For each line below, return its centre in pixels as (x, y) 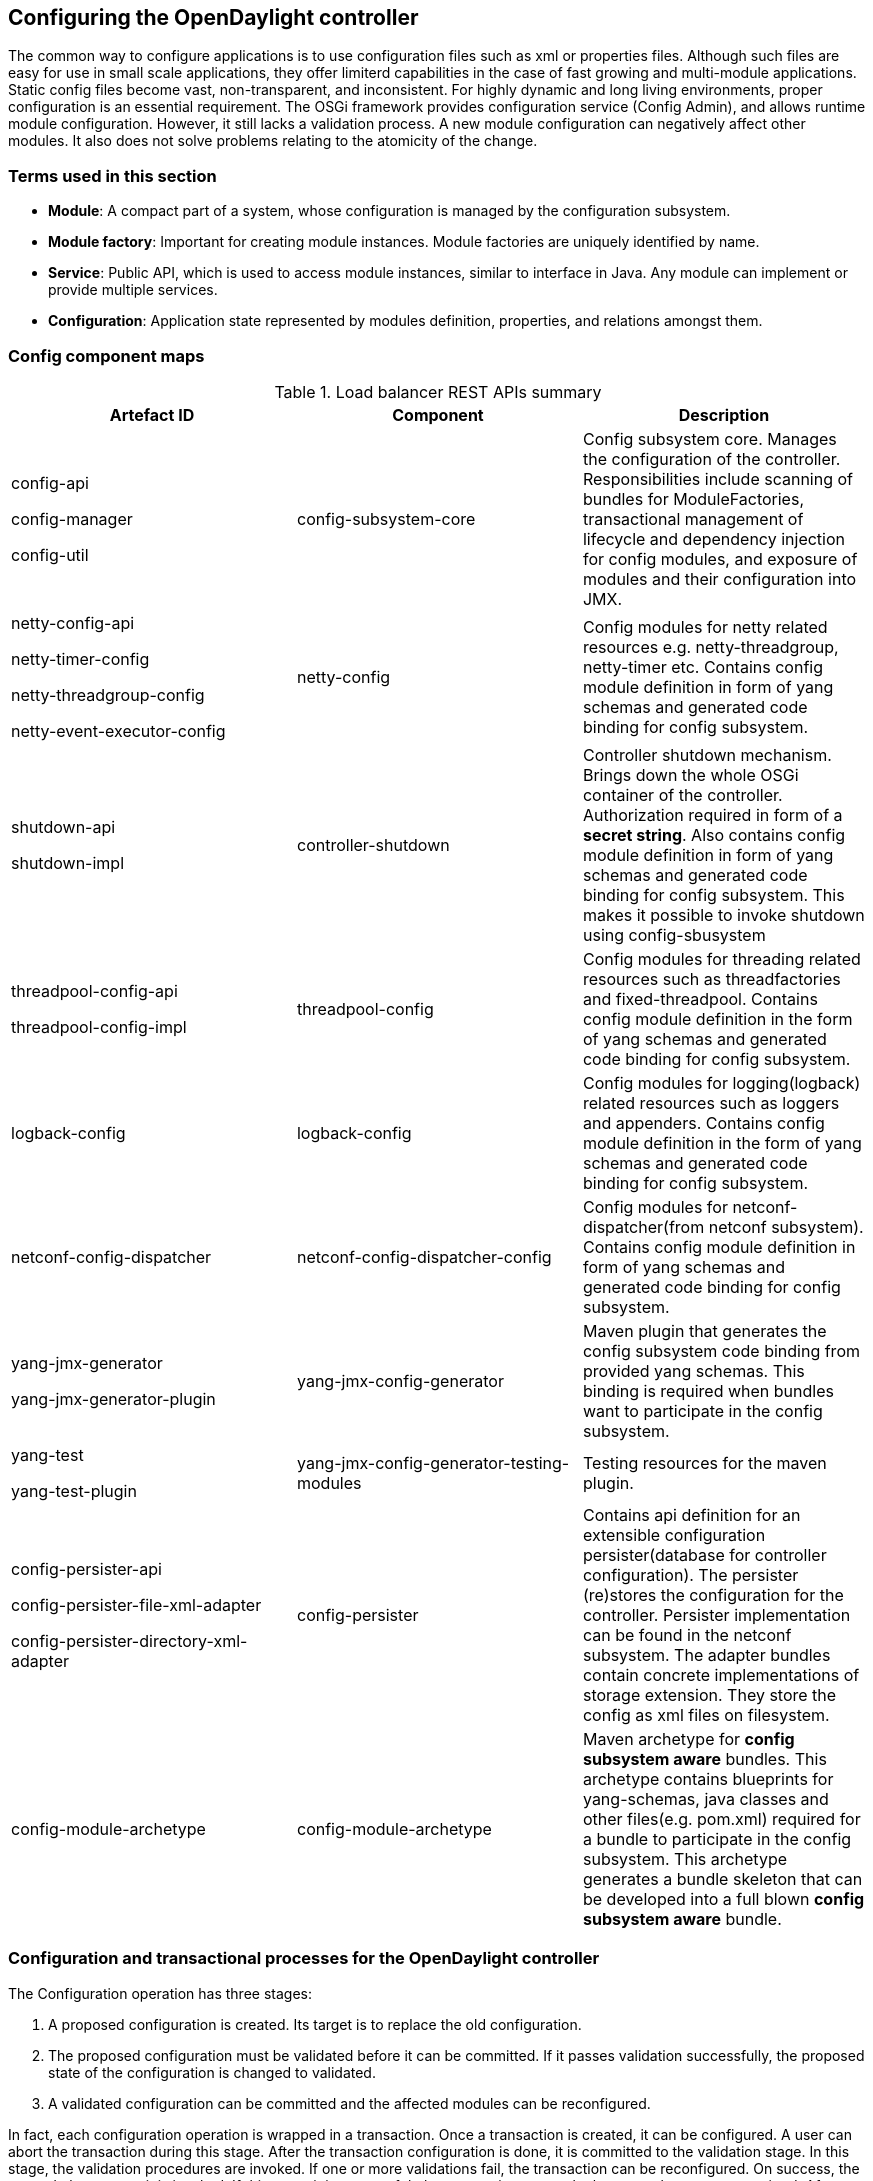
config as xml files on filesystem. (706, 1714)
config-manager (72, 518)
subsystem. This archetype (685, 1858)
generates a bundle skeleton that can (722, 1878)
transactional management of (693, 518)
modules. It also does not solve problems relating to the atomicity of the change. (273, 141)
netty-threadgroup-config (108, 694)
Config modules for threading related (721, 958)
